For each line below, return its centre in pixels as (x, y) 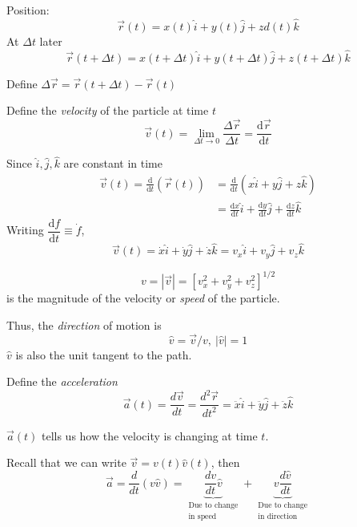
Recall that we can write (66, 462)
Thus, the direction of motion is (84, 324)
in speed (203, 517)
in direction (278, 517)
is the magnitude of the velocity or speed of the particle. (143, 298)
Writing (25, 230)
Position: (28, 10)
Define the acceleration (62, 381)
